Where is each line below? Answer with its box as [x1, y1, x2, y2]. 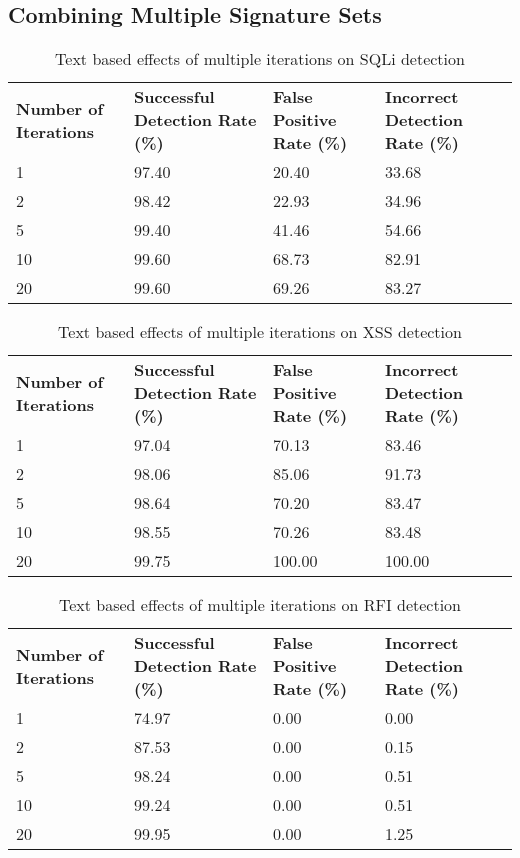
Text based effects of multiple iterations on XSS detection [58, 320, 462, 344]
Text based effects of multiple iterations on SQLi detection [55, 47, 465, 71]
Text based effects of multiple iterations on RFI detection [58, 593, 462, 617]
